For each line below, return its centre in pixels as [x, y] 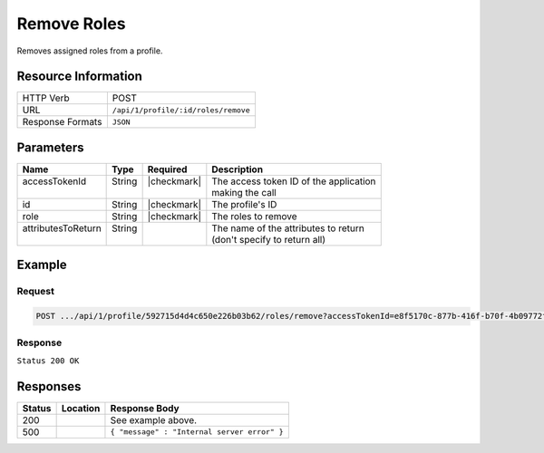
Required [167, 169]
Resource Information [79, 77]
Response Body [145, 408]
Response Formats [62, 122]
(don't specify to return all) [269, 239]
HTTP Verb [46, 98]
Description [237, 169]
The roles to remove [255, 216]
